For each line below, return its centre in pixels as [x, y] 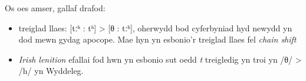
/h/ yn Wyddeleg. [51, 71]
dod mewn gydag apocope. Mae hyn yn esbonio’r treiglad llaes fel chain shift [157, 39]
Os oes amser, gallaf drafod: [55, 8]
